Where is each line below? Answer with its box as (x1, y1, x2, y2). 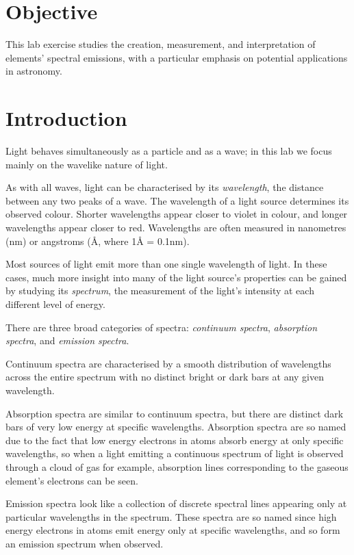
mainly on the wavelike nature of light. (5, 157, 168, 171)
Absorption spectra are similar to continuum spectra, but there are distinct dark (5, 406, 344, 420)
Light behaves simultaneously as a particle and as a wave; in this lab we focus (5, 144, 332, 158)
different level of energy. (5, 296, 105, 311)
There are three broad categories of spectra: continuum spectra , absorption (5, 320, 318, 334)
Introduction (5, 104, 127, 132)
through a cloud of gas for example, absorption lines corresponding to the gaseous (5, 459, 349, 474)
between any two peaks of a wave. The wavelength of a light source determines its (5, 193, 349, 207)
